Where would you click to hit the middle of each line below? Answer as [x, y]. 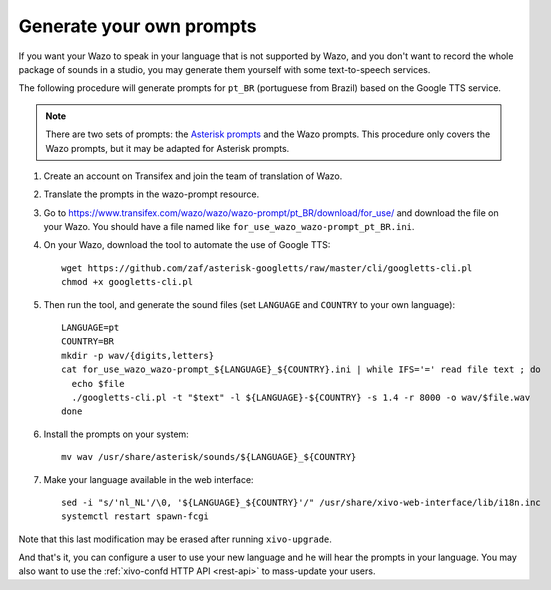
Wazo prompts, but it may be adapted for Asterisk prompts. [167, 148]
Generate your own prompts [137, 26]
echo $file [98, 383]
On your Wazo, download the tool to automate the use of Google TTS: [187, 245]
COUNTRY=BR [88, 341]
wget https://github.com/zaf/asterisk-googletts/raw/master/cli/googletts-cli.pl [267, 268]
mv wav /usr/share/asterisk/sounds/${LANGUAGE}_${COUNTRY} [209, 457]
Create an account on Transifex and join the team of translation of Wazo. [193, 176]
